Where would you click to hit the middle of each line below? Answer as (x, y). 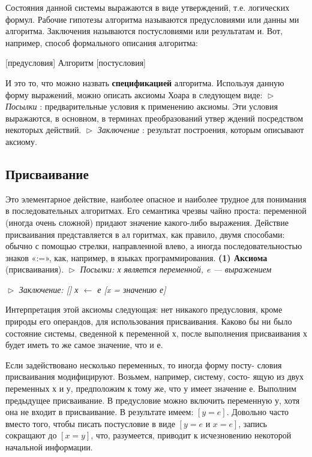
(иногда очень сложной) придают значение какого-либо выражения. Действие (147, 222)
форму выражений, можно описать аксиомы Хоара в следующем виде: (134, 94)
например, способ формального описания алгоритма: (102, 42)
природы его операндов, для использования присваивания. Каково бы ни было (149, 321)
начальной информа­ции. (49, 447)
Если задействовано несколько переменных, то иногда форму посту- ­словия (144, 364)
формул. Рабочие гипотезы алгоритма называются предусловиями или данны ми (152, 19)
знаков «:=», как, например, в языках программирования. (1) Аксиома (136, 257)
